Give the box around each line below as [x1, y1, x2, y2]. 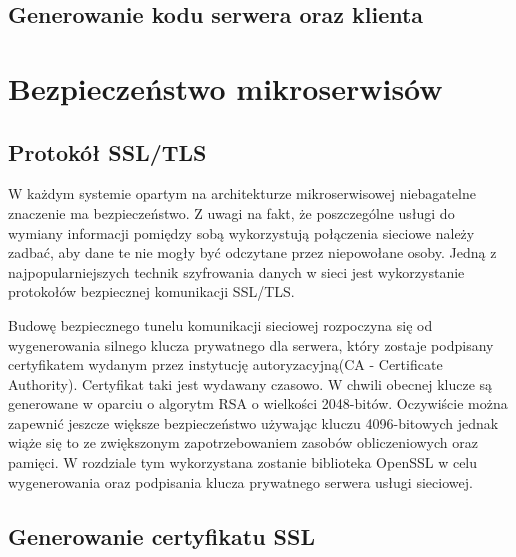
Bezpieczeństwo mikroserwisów [8, 67, 443, 108]
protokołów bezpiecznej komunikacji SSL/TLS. [8, 281, 295, 302]
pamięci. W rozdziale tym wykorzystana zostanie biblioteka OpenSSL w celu [8, 452, 478, 473]
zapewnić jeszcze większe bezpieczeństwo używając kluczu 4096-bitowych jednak [8, 412, 499, 433]
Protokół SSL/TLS [8, 136, 207, 167]
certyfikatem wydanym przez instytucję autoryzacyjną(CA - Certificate [8, 354, 443, 375]
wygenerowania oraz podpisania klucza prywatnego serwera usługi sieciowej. [8, 471, 473, 492]
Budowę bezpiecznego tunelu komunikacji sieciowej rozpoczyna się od [8, 314, 433, 335]
